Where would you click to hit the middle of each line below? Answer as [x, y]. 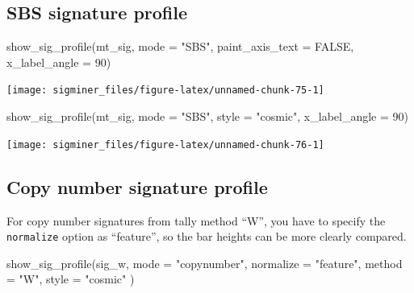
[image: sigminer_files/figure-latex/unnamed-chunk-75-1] [165, 91]
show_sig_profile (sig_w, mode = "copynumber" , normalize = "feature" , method [205, 263]
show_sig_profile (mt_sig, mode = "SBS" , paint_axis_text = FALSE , [180, 46]
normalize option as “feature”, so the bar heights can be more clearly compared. [207, 236]
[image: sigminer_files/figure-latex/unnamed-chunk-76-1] [165, 144]
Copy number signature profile [137, 186]
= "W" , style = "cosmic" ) [71, 279]
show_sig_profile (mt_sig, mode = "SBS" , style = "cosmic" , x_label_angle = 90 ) [207, 116]
